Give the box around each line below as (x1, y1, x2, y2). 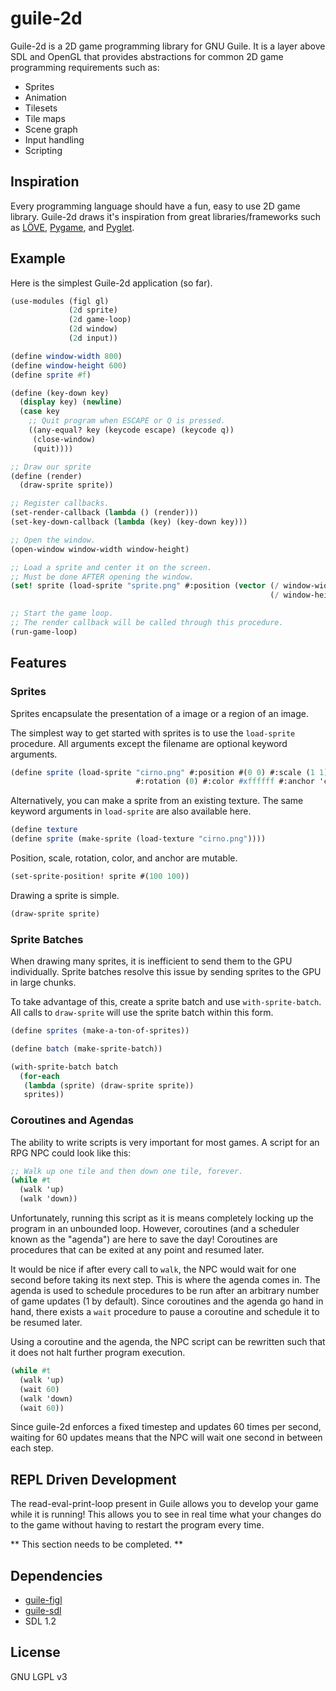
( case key (19, 407, 60, 417)
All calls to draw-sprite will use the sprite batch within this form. (10, 1007, 274, 1019)
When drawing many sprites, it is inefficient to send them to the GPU (10, 955, 293, 967)
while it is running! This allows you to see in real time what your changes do (10, 1508, 322, 1521)
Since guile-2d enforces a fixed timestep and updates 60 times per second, (10, 1421, 322, 1433)
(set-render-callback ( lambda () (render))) (10, 508, 199, 518)
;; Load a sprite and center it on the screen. (10, 562, 213, 572)
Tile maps (24, 112, 66, 124)
